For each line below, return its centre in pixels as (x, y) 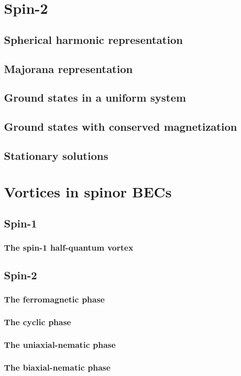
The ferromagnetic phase (54, 299)
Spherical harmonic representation (93, 39)
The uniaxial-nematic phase (60, 344)
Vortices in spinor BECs (88, 192)
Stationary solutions (56, 155)
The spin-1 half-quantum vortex (69, 247)
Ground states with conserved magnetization (120, 127)
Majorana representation (69, 68)
